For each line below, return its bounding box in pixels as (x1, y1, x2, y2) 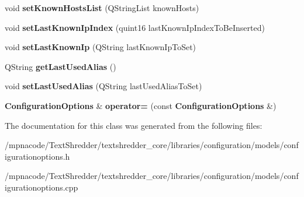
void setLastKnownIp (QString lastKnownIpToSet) (5, 41, 196, 53)
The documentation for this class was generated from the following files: (5, 119, 262, 131)
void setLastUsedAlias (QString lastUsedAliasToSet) (5, 80, 202, 92)
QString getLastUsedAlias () (5, 60, 116, 72)
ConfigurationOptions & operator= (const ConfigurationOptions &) (5, 99, 277, 111)
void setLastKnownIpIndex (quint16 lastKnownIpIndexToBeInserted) (5, 21, 265, 33)
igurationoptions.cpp (5, 181, 78, 193)
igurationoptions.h (5, 150, 70, 162)
